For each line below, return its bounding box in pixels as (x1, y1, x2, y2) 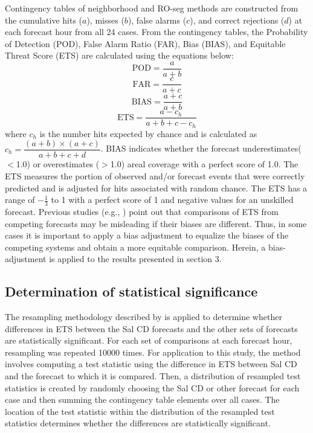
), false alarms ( (127, 13, 187, 26)
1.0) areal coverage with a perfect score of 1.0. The (110, 158, 298, 170)
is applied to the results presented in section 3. (49, 252, 222, 265)
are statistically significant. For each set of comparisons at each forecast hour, (5, 334, 292, 347)
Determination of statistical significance (5, 282, 258, 301)
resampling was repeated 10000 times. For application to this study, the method (5, 345, 301, 358)
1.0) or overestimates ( (16, 158, 100, 170)
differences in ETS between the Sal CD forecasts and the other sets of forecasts (5, 322, 298, 335)
